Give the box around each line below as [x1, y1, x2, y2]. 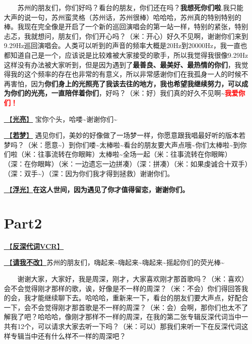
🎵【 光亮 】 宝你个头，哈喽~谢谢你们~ [4, 114, 118, 124]
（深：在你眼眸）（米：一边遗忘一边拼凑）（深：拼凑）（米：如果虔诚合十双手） [4, 158, 248, 168]
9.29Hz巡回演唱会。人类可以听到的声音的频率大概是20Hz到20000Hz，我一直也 [4, 40, 248, 50]
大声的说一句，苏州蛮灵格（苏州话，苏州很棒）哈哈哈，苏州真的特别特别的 [4, 12, 241, 22]
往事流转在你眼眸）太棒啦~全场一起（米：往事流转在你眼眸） [37, 149, 232, 159]
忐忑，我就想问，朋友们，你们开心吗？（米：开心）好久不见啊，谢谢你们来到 [4, 31, 248, 41]
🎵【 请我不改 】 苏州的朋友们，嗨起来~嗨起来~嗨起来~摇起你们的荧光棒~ [4, 257, 225, 267]
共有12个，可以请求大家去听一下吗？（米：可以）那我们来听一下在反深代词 [4, 321, 241, 331]
